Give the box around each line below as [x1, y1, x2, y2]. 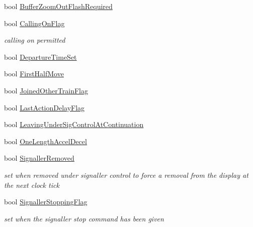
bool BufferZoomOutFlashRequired [4, 1, 113, 11]
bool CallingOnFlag [4, 18, 65, 28]
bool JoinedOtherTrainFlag [4, 85, 88, 95]
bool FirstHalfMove [4, 68, 64, 79]
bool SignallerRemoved [4, 153, 74, 163]
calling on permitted [4, 35, 65, 45]
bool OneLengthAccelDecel [4, 136, 87, 146]
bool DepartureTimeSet [4, 51, 77, 62]
